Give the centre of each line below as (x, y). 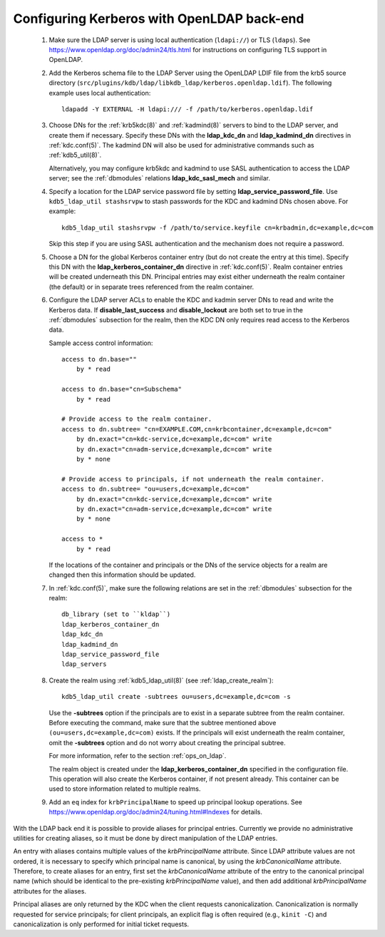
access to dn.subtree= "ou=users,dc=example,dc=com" (155, 489)
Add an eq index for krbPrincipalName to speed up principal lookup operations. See (175, 802)
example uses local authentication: (100, 93)
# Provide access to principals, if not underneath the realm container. (193, 479)
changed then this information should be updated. (122, 575)
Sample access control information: (101, 343)
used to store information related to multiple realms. (125, 789)
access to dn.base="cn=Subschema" (122, 389)
